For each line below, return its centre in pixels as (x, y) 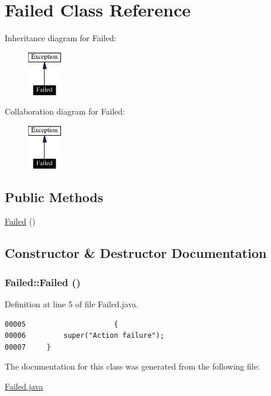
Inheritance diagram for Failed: (61, 38)
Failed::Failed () (43, 282)
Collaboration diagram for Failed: (65, 111)
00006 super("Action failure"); (85, 336)
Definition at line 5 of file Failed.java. (72, 304)
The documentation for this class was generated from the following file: (132, 366)
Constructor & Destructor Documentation (136, 253)
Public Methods (54, 197)
